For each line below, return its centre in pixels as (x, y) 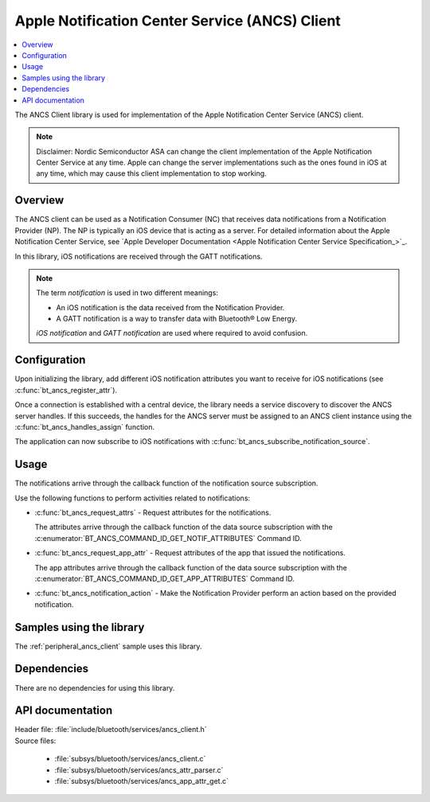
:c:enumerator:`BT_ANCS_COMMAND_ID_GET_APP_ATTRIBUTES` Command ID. (164, 578)
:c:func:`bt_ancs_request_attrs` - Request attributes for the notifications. (153, 512)
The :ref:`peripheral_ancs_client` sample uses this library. (108, 646)
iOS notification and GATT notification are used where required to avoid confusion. (172, 333)
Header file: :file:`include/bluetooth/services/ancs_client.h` (111, 730)
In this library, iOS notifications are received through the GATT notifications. (139, 256)
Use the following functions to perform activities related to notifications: (133, 498)
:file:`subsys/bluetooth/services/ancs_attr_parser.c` (139, 770)
